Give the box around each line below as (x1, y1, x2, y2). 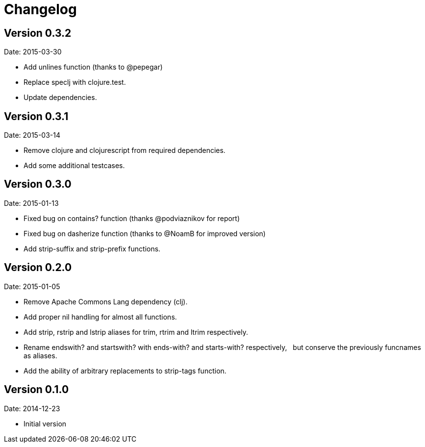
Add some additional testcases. (24, 161, 125, 170)
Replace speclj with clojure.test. (24, 78, 126, 87)
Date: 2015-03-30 (4, 48, 62, 56)
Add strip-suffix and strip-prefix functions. (24, 244, 161, 253)
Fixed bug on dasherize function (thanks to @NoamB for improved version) (24, 229, 266, 238)
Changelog (4, 1, 77, 18)
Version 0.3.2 (4, 26, 72, 39)
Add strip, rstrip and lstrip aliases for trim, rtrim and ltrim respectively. (24, 327, 248, 336)
